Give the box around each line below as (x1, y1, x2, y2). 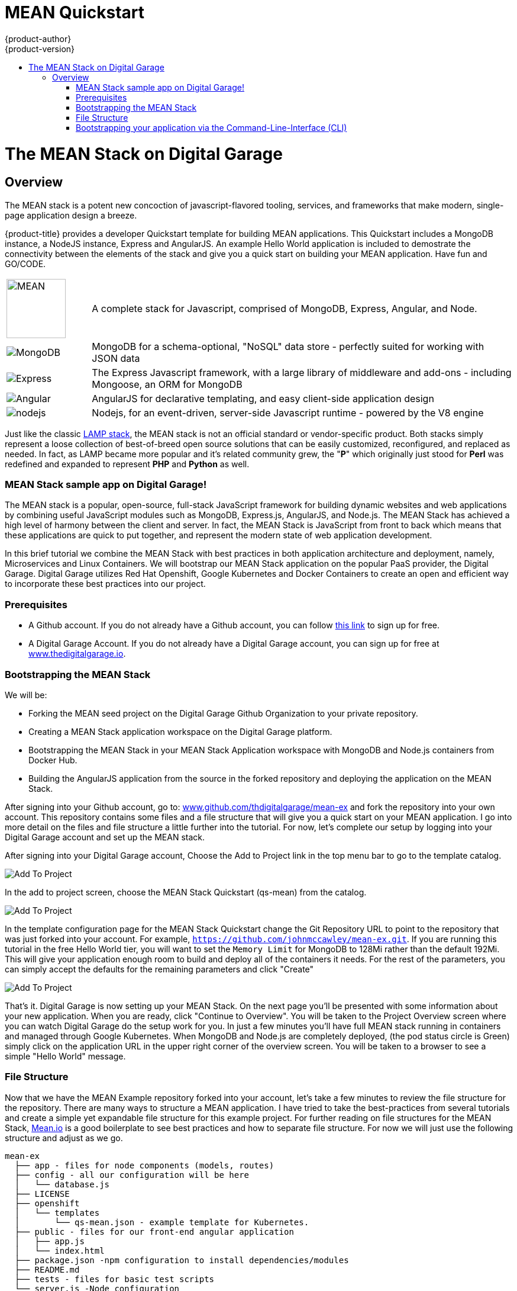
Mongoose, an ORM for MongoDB (92, 378, 243, 390)
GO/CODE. (5, 258, 46, 269)
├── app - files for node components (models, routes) (14, 1160, 274, 1170)
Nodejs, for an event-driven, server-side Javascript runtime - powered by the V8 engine (92, 406, 484, 419)
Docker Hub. (28, 754, 77, 765)
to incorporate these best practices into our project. (5, 579, 206, 589)
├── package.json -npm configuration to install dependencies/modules (14, 1255, 349, 1265)
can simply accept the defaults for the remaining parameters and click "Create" (5, 964, 314, 974)
